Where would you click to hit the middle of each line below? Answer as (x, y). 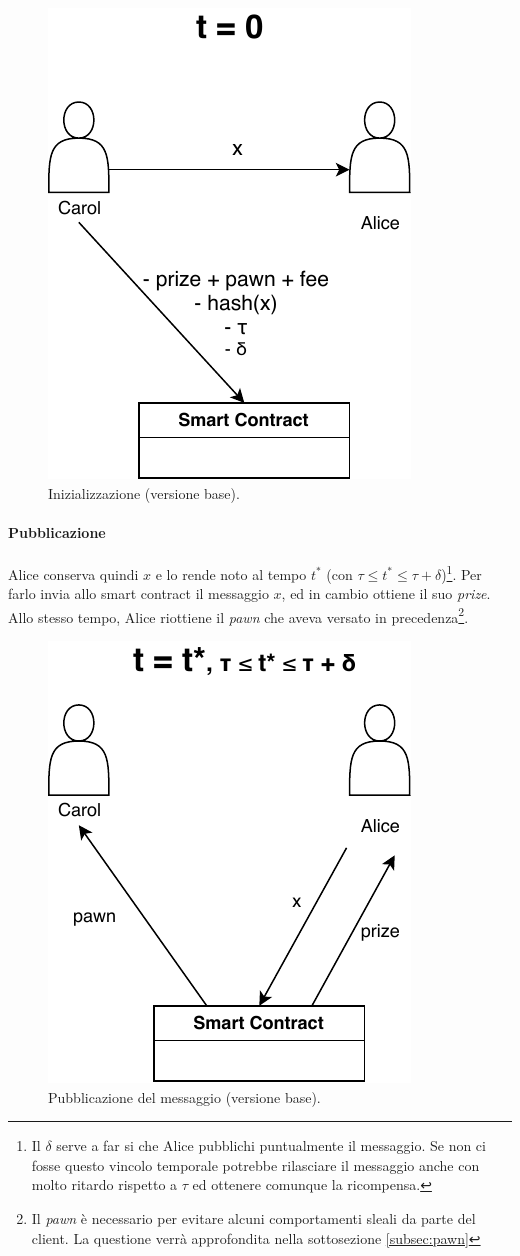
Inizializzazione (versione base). (144, 492)
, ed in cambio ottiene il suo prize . (386, 593)
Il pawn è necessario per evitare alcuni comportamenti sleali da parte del (253, 1218)
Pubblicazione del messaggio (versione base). (184, 1096)
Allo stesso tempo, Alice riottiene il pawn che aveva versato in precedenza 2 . (238, 615)
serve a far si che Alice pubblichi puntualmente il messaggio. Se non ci (271, 1145)
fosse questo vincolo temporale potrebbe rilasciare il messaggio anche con (255, 1164)
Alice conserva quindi (73, 573)
